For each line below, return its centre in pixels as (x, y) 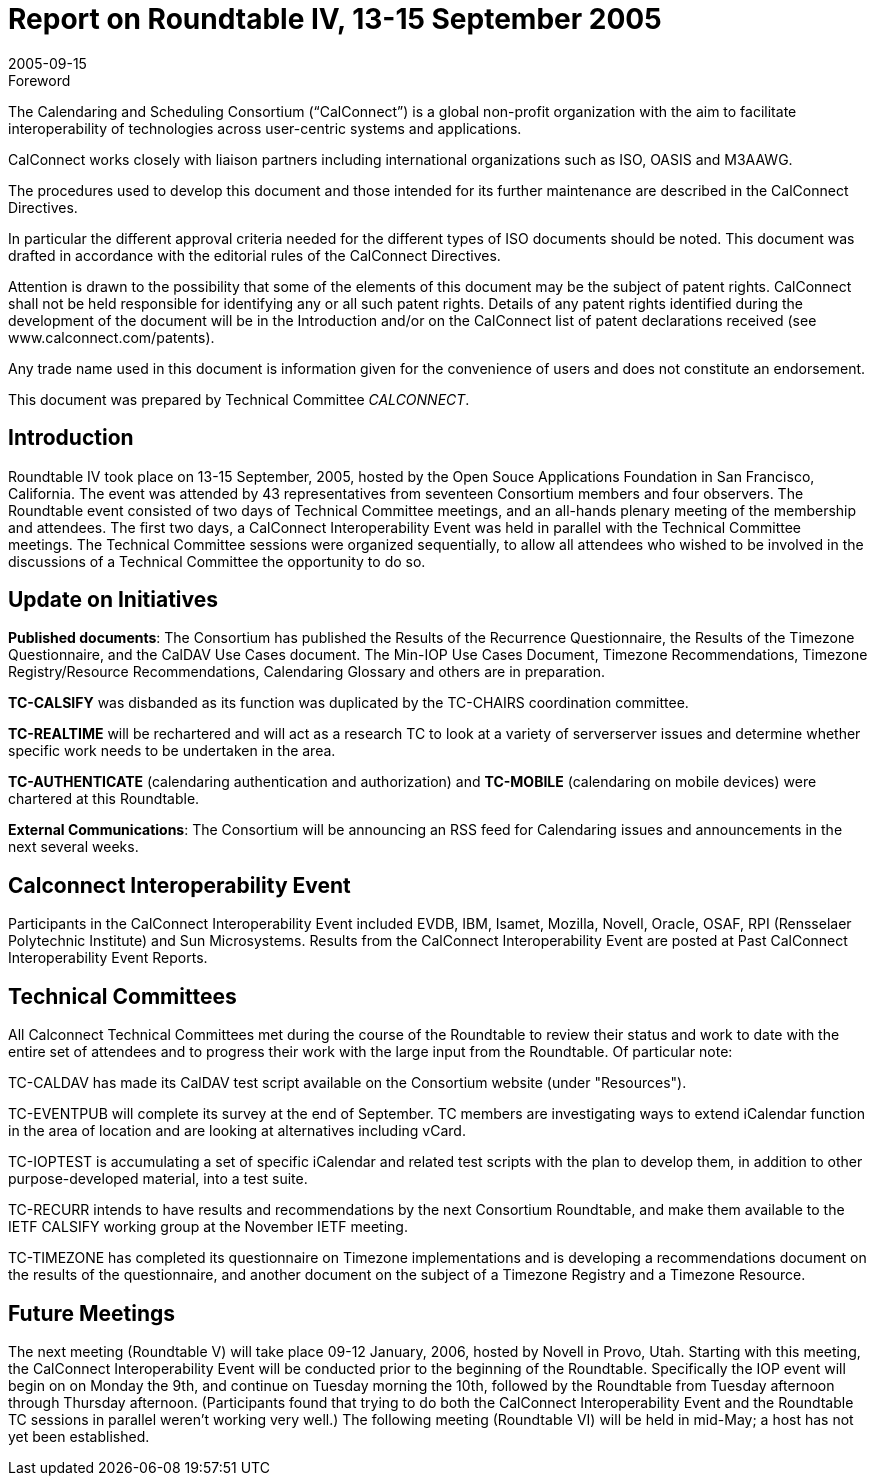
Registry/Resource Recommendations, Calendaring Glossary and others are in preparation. (306, 672)
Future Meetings (92, 1313)
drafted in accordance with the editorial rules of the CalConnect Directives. (254, 255)
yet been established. (79, 1436)
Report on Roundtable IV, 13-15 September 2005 (335, 19)
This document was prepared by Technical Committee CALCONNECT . (239, 399)
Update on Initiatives (113, 600)
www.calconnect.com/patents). (111, 337)
